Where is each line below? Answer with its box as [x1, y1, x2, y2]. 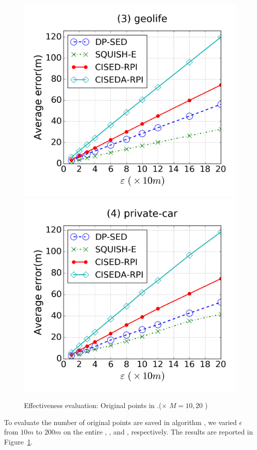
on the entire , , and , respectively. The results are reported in [63, 427, 253, 437]
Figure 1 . [4, 436, 33, 447]
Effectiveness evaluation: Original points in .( [24, 400, 162, 411]
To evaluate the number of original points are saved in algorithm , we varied [4, 417, 237, 427]
